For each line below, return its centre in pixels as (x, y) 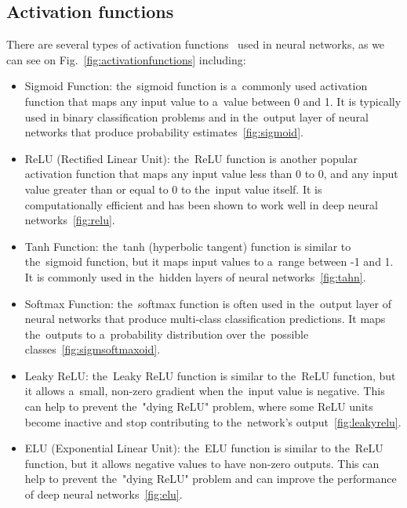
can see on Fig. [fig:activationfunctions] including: (126, 59)
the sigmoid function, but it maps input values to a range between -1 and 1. (209, 261)
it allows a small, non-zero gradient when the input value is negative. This (205, 391)
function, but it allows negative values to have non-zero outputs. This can (202, 463)
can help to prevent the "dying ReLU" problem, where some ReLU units (199, 406)
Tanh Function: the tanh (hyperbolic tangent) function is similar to (188, 246)
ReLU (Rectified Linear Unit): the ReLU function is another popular (191, 158)
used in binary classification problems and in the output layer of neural (196, 116)
